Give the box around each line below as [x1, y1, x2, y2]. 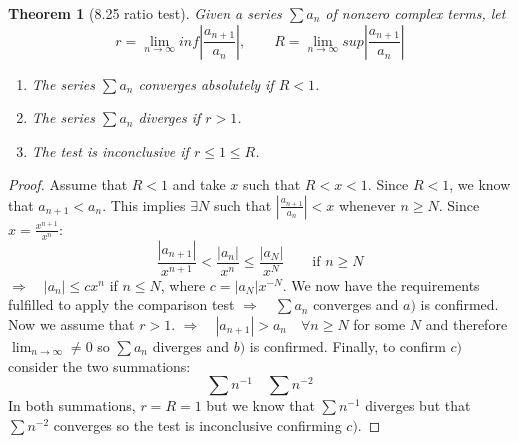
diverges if [138, 107, 201, 128]
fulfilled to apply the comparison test [8, 294, 235, 315]
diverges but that [365, 395, 471, 416]
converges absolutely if [138, 73, 274, 94]
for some [353, 314, 406, 335]
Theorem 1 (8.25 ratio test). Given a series [8, 3, 282, 23]
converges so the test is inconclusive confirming [53, 414, 342, 435]
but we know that [206, 395, 315, 416]
